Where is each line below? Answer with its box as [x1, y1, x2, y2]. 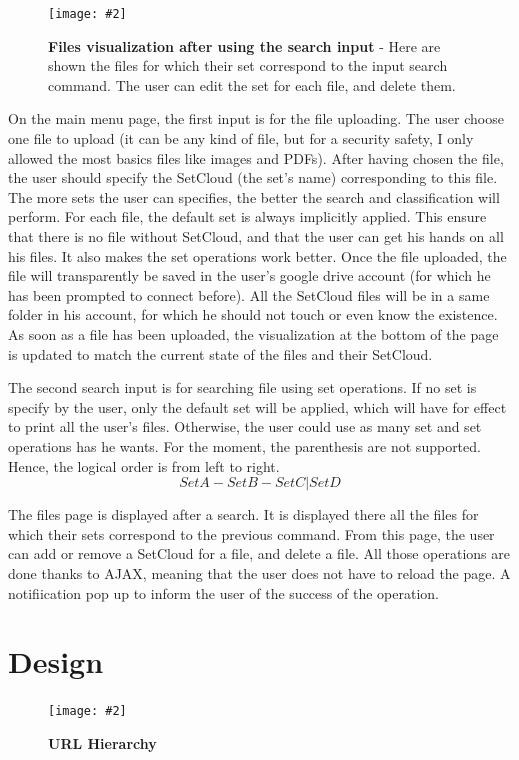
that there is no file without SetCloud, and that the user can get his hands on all [8, 226, 504, 246]
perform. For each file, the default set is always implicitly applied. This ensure [8, 206, 487, 227]
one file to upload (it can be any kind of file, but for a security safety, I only [8, 128, 474, 149]
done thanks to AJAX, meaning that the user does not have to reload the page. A [8, 562, 511, 583]
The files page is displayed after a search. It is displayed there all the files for [8, 504, 479, 525]
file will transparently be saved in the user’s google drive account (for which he [8, 265, 491, 286]
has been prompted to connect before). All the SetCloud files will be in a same [8, 284, 490, 305]
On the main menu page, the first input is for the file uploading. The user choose [8, 108, 504, 129]
